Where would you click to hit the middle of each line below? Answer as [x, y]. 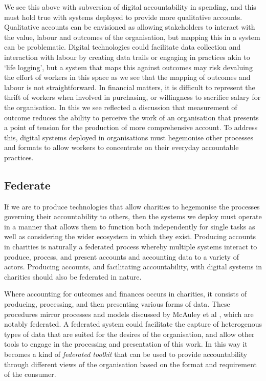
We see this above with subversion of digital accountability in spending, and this [130, 7]
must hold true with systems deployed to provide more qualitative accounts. [123, 17]
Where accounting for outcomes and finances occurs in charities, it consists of [126, 294]
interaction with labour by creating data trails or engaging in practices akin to [127, 57]
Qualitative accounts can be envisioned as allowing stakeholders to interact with [130, 27]
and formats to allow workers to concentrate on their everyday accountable [121, 147]
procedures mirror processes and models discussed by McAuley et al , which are [129, 314]
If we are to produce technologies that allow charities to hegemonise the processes [132, 206]
